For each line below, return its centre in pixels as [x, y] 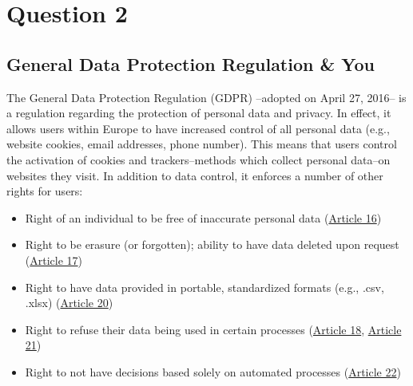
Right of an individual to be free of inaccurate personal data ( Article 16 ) [203, 217]
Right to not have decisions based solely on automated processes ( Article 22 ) [213, 371]
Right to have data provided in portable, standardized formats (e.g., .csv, [205, 287]
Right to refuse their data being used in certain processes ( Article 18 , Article [213, 329]
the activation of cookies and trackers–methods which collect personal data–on [199, 159]
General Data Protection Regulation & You [191, 63]
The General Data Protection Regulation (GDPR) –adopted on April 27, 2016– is [206, 97]
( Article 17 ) [54, 260]
